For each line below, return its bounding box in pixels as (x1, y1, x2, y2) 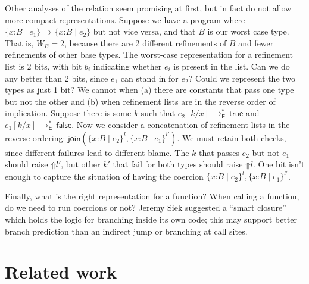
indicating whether (93, 60, 162, 72)
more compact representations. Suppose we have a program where (5, 13, 245, 26)
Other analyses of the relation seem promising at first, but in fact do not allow (5, 2, 292, 14)
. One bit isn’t (253, 158, 305, 170)
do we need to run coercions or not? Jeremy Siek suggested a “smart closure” (5, 201, 286, 214)
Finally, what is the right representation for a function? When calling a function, (5, 189, 299, 202)
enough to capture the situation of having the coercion (5, 170, 204, 182)
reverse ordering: (5, 131, 65, 143)
